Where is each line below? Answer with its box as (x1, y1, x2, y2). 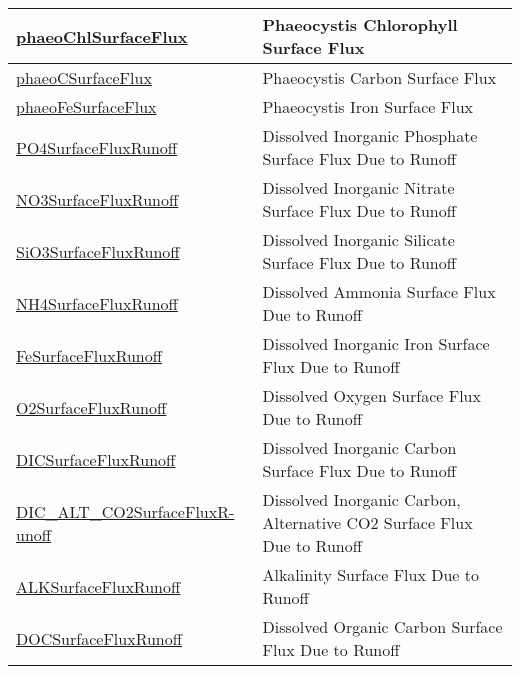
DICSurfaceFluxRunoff (16, 447, 176, 471)
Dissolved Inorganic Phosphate (262, 124, 478, 147)
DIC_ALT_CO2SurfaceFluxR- (16, 499, 235, 523)
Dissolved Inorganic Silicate (262, 228, 455, 251)
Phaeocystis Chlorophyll (262, 13, 458, 36)
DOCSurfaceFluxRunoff (16, 626, 183, 650)
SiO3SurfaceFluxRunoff (16, 239, 180, 263)
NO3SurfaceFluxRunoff (16, 187, 179, 211)
